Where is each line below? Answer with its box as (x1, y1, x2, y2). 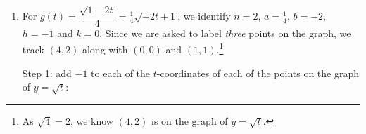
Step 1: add (22, 65, 72, 80)
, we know (70, 114, 113, 128)
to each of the (91, 65, 151, 80)
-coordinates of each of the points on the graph (156, 65, 360, 80)
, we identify (177, 8, 231, 23)
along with (82, 42, 128, 57)
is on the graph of (151, 114, 228, 128)
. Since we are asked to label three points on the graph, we (99, 25, 351, 40)
